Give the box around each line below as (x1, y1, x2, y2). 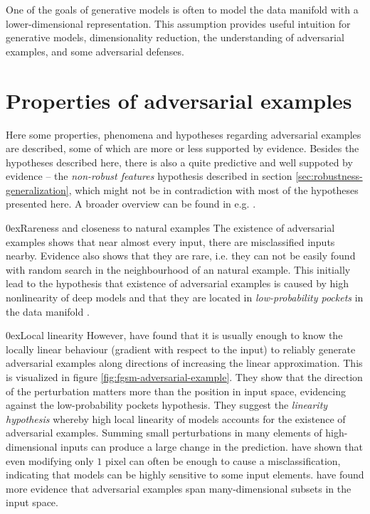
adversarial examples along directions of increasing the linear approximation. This (6, 355, 363, 370)
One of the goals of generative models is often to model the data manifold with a (6, 2, 359, 16)
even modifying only (6, 453, 94, 468)
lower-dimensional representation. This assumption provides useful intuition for (6, 16, 351, 31)
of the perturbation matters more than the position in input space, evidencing (6, 383, 346, 398)
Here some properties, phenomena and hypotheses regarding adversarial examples (6, 127, 361, 141)
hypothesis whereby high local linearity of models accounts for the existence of (6, 411, 346, 426)
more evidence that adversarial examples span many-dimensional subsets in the (6, 481, 351, 496)
